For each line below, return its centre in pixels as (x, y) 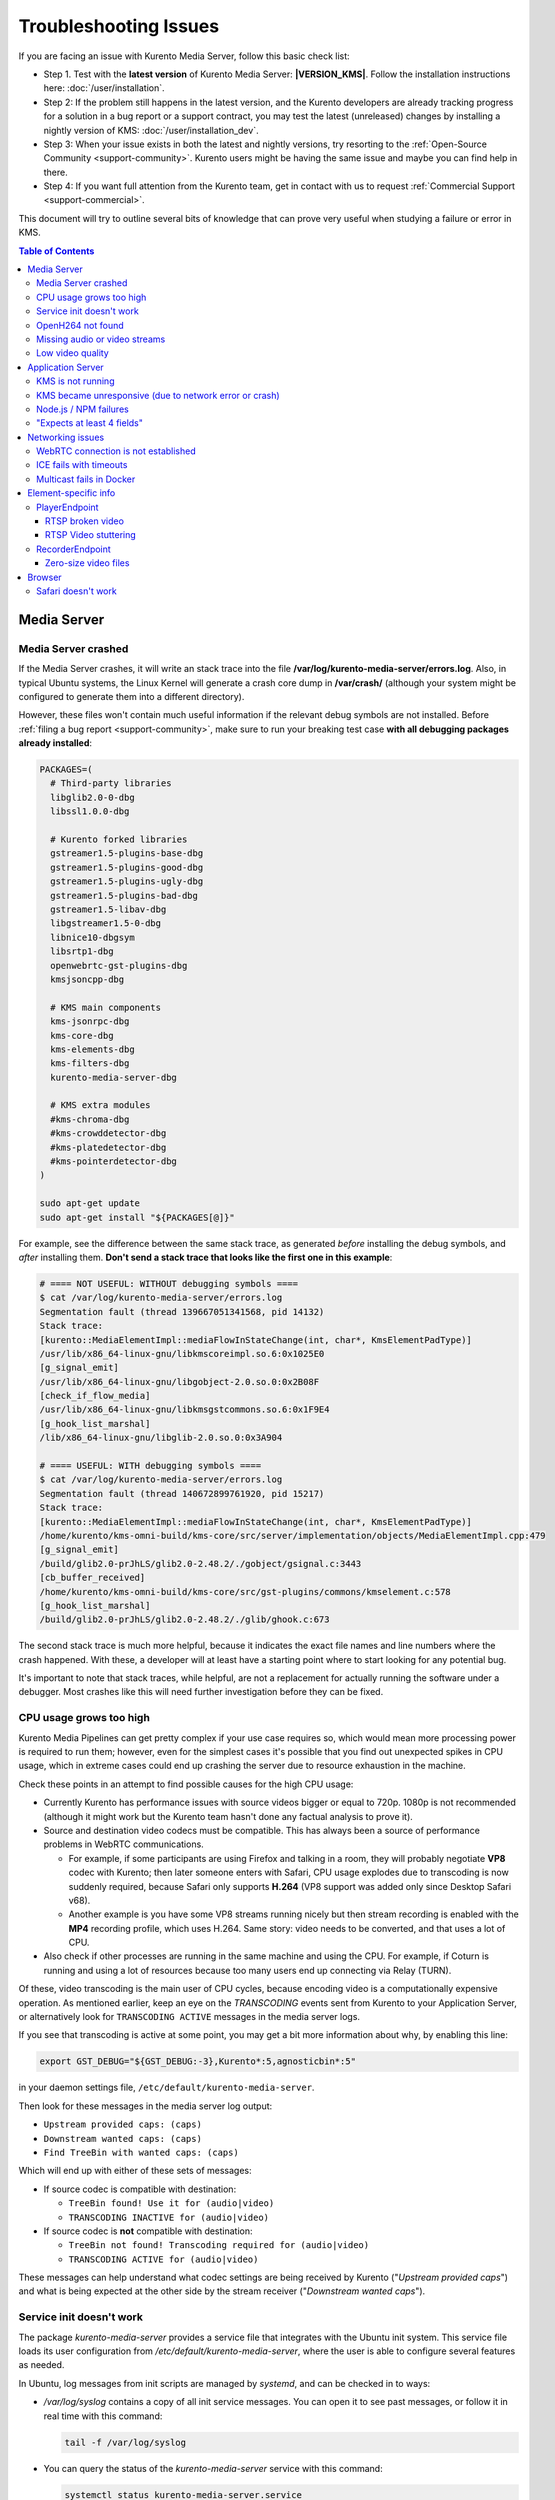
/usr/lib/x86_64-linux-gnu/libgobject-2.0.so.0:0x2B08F (179, 1381)
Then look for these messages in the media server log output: (145, 2106)
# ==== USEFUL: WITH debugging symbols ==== (150, 1466)
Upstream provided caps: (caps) (122, 2124)
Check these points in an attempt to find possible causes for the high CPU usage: (186, 1784)
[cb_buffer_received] (92, 1578)
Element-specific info (71, 493)
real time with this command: (103, 2416)
